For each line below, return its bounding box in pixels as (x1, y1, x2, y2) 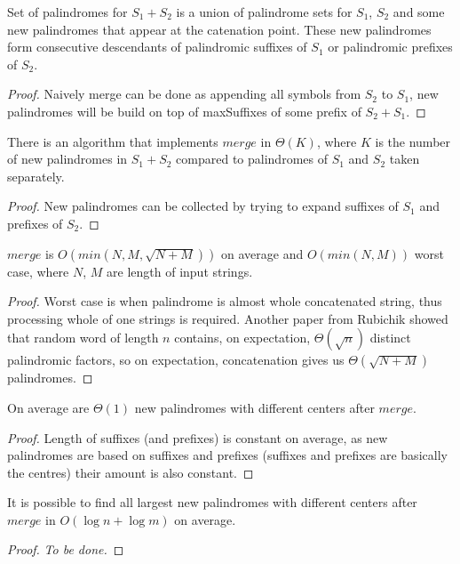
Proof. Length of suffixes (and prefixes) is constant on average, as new (7, 428, 388, 447)
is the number (375, 132, 451, 150)
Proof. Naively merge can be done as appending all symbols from (7, 85, 361, 103)
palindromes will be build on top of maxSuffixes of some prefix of (7, 101, 361, 120)
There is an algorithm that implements (7, 132, 218, 150)
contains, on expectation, (174, 328, 311, 347)
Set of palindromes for (7, 3, 128, 20)
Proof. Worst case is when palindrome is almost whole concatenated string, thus (7, 292, 442, 310)
